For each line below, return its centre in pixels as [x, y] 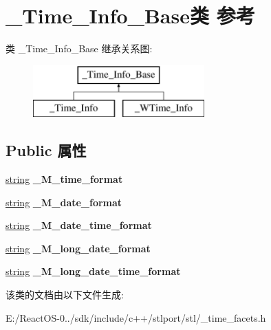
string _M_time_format [64, 179]
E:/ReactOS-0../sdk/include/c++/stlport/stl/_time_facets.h [136, 317]
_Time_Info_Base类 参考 [130, 15]
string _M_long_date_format [78, 248]
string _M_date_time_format [79, 225]
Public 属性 [46, 150]
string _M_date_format [64, 202]
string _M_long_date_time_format [93, 271]
